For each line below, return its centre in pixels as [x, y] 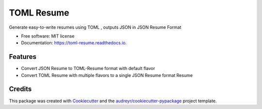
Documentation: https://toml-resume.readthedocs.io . [74, 43]
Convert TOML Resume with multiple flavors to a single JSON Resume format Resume [107, 75]
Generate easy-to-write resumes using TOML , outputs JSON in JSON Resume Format [95, 27]
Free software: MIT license [48, 36]
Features [23, 57]
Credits [20, 89]
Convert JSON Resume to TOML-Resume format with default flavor [88, 69]
